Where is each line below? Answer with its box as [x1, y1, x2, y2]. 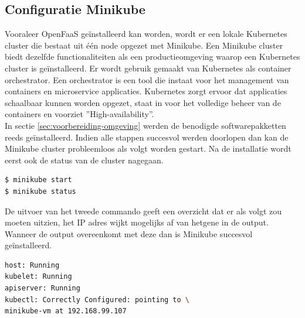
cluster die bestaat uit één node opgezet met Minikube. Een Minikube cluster [5, 39, 283, 51]
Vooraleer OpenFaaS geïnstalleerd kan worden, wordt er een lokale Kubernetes [5, 28, 287, 40]
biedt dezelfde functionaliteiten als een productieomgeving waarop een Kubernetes [5, 50, 300, 63]
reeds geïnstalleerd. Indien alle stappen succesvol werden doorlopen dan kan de [5, 131, 289, 143]
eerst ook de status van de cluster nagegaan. [5, 153, 164, 166]
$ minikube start [5, 176, 72, 184]
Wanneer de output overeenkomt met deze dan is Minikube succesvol [5, 227, 253, 240]
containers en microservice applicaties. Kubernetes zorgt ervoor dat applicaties [5, 85, 287, 97]
